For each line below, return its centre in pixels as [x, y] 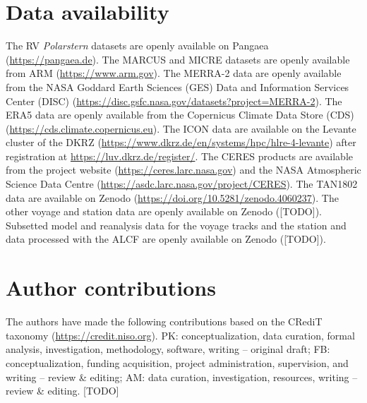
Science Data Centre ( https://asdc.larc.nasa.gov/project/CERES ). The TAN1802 [182, 184]
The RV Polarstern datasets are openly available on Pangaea [137, 46]
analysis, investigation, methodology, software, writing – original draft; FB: [168, 349]
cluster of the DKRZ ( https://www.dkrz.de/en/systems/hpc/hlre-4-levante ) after [181, 142]
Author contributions [111, 288]
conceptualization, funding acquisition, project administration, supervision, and [177, 362]
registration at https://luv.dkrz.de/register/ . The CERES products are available [180, 156]
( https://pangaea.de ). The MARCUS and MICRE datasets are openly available [178, 59]
